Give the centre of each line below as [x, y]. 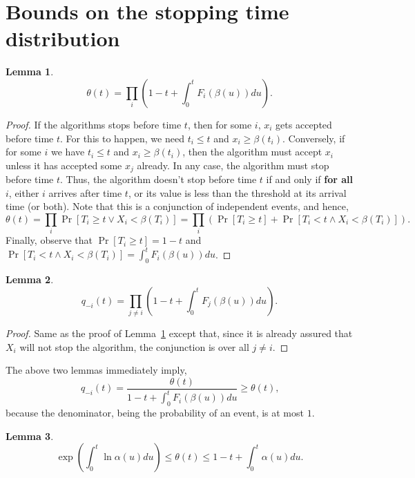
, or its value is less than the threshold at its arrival [237, 192]
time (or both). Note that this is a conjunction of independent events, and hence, [177, 206]
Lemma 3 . [30, 436]
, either [24, 192]
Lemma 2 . [30, 279]
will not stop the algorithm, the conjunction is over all [134, 346]
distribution [63, 38]
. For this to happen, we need [122, 138]
